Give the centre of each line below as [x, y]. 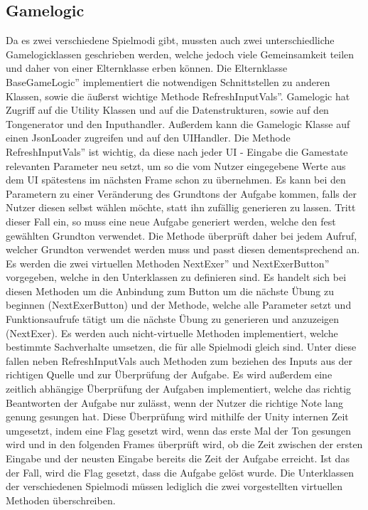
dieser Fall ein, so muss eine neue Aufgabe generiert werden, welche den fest [171, 221]
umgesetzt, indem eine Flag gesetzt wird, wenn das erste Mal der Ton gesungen [178, 430]
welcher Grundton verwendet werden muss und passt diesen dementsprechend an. [183, 249]
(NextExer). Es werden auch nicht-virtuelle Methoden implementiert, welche [172, 333]
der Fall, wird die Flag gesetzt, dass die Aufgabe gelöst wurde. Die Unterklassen [180, 472]
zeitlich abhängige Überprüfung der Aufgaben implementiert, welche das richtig [179, 389]
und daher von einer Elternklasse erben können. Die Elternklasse [147, 68]
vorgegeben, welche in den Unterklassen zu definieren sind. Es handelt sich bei [176, 277]
